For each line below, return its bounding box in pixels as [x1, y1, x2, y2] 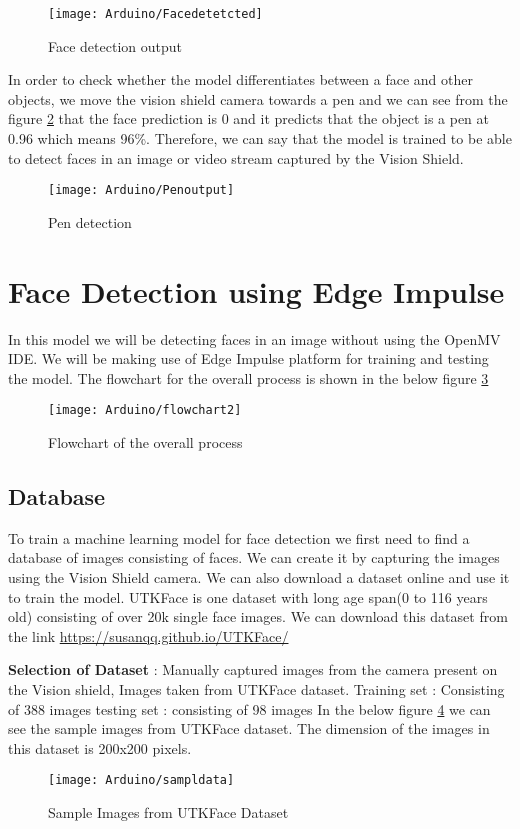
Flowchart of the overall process [48, 432, 243, 453]
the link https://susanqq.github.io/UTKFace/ [8, 625, 289, 646]
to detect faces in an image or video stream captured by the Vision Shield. [8, 147, 464, 168]
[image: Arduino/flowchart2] [48, 403, 242, 418]
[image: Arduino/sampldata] [48, 773, 235, 788]
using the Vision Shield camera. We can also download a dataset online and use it [8, 567, 510, 588]
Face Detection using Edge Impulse [8, 270, 505, 311]
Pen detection [48, 211, 132, 232]
